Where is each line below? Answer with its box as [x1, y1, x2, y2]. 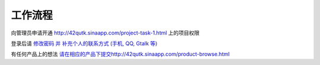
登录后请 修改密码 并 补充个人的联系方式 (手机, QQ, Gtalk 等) [11, 40, 158, 47]
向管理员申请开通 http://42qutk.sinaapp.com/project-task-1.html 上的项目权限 [11, 29, 200, 36]
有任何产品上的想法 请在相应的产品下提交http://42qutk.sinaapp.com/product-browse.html [11, 50, 230, 58]
